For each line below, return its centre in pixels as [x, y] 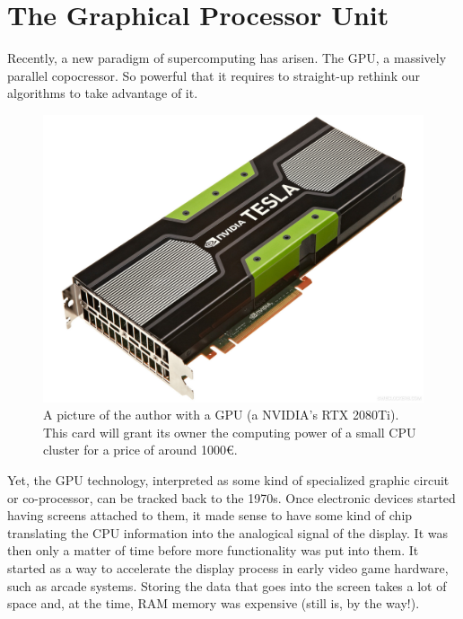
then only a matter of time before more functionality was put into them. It [213, 550]
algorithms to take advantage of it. [103, 93]
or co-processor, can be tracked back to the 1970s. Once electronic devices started [231, 497]
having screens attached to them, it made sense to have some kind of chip [210, 515]
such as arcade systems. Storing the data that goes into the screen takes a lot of [227, 585]
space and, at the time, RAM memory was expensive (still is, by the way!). [214, 603]
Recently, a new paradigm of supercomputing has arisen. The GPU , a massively [227, 58]
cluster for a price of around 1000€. [140, 450]
